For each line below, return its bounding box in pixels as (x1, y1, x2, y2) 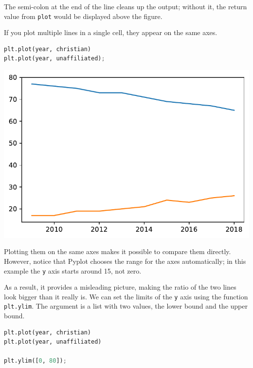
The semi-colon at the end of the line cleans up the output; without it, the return (4, 1, 247, 11)
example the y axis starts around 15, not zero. (4, 265, 142, 276)
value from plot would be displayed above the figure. (4, 11, 163, 21)
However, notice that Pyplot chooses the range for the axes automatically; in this (4, 256, 246, 266)
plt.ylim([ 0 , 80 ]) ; (4, 357, 67, 365)
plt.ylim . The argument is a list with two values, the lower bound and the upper (4, 301, 248, 311)
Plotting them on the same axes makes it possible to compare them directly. (4, 246, 231, 257)
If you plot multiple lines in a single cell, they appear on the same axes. (4, 27, 217, 37)
